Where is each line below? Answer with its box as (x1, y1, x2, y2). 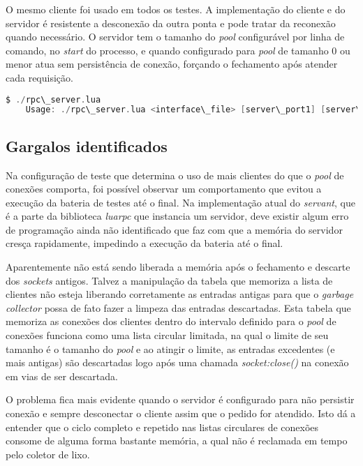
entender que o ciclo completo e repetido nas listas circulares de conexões (6, 419, 319, 434)
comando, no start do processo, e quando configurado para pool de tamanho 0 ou (6, 43, 350, 57)
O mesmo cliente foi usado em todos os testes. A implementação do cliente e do (6, 2, 346, 16)
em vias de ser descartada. (6, 368, 118, 383)
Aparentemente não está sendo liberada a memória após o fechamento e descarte (6, 260, 350, 274)
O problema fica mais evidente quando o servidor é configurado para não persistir (6, 392, 355, 407)
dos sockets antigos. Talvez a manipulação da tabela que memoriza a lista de (6, 273, 333, 287)
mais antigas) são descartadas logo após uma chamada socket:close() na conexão (6, 355, 349, 370)
